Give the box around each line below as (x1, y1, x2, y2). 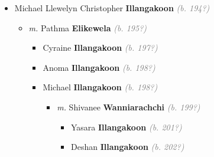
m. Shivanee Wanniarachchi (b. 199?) (57, 100, 200, 113)
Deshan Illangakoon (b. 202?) (70, 140, 184, 153)
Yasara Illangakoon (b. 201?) (70, 120, 182, 133)
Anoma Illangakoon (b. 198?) (43, 61, 155, 73)
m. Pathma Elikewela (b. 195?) (28, 21, 147, 34)
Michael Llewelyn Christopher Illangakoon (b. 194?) (14, 2, 210, 14)
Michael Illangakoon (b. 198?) (43, 81, 158, 93)
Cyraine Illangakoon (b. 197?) (43, 41, 158, 54)
